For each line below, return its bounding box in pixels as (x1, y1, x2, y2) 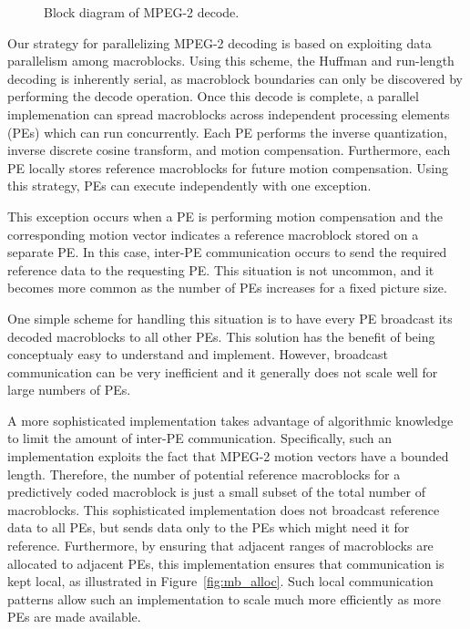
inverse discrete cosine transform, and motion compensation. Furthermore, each (7, 140, 451, 160)
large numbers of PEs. (7, 380, 131, 399)
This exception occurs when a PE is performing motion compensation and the (7, 206, 443, 225)
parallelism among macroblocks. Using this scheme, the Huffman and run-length (7, 51, 455, 70)
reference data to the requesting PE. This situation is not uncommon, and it (7, 260, 434, 279)
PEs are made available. (7, 607, 141, 626)
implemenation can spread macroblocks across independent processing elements (7, 104, 450, 123)
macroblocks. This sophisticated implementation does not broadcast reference (7, 500, 440, 519)
